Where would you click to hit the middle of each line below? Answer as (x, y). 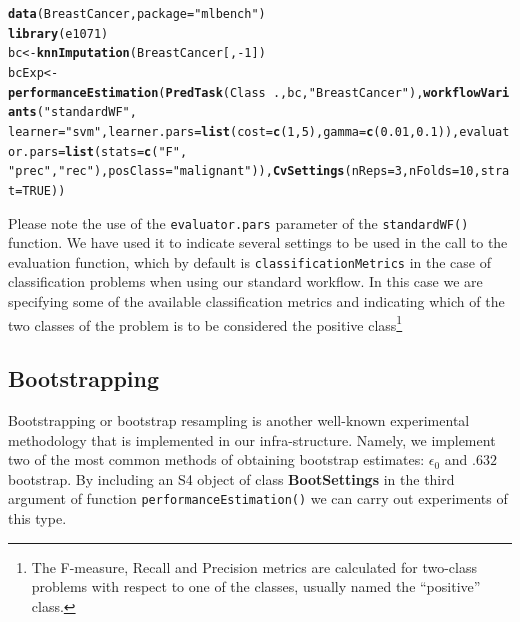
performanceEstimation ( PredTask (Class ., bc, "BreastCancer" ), (216, 92)
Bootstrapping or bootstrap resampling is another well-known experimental (239, 420)
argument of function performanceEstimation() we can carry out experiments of (258, 498)
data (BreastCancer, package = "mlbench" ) (137, 14)
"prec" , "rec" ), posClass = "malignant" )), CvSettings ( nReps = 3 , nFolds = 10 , (244, 171)
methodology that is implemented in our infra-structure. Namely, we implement (252, 439)
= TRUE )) (40, 190)
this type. (37, 518)
